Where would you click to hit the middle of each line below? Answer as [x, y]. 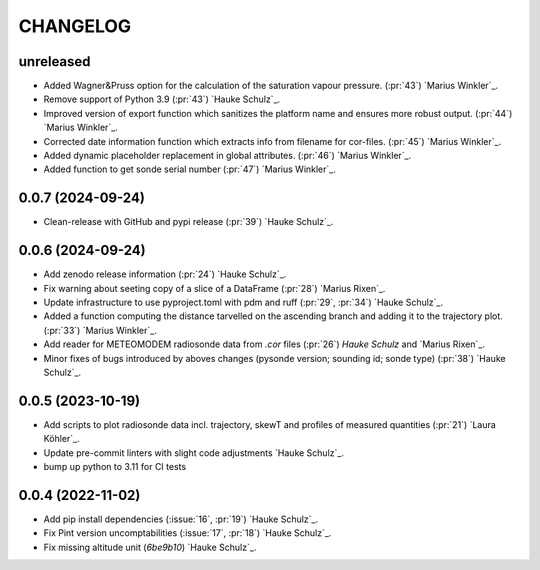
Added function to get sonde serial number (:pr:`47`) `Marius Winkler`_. [190, 169]
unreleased [54, 61]
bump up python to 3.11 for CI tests [115, 467]
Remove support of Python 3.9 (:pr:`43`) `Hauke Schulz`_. [162, 99]
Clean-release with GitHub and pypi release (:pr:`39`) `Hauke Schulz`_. [188, 222]
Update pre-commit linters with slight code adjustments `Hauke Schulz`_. [194, 452]
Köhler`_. [61, 439]
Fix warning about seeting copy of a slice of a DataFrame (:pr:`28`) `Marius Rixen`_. [214, 288]
